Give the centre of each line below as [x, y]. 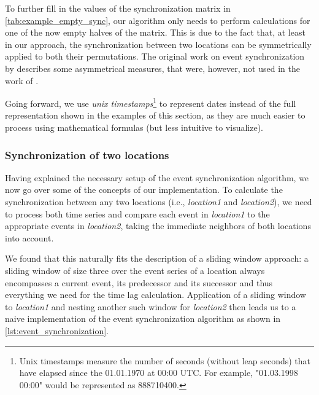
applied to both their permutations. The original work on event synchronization [155, 56]
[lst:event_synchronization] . [57, 330]
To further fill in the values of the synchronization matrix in [118, 8]
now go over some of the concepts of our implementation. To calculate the [144, 190]
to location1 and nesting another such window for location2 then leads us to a [151, 306]
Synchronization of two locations [87, 154]
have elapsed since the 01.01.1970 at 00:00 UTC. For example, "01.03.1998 [159, 373]
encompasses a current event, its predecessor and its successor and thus [139, 282]
